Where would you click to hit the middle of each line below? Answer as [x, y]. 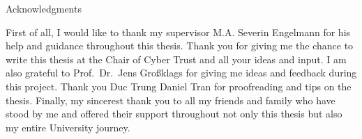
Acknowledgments [44, 8]
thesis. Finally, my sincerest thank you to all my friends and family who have [171, 100]
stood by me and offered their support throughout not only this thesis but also [174, 114]
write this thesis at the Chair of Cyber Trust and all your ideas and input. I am [176, 59]
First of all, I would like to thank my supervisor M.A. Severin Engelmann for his [178, 32]
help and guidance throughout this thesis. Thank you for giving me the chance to [180, 46]
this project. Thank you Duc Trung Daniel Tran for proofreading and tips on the [179, 86]
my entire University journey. [68, 127]
